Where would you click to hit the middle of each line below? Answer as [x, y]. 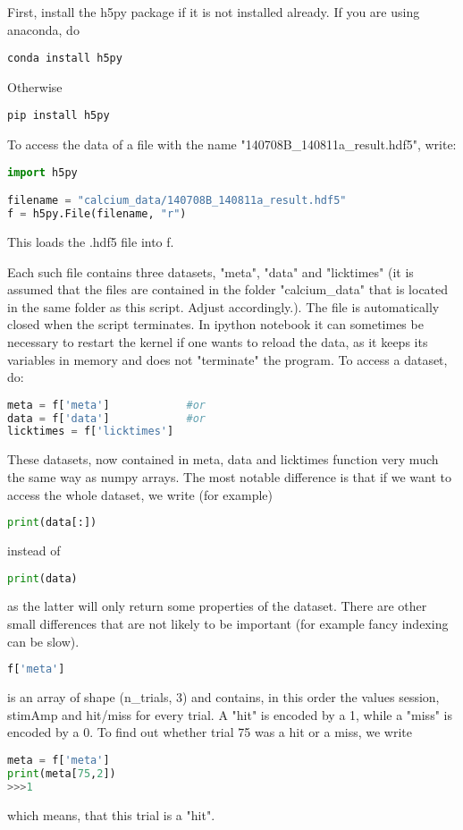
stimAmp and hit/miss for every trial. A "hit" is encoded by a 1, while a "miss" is [230, 714]
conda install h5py [65, 59]
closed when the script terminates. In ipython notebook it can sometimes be [215, 324]
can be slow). [43, 641]
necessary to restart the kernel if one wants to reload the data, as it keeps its [218, 341]
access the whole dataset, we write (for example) [140, 494]
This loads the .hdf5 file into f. [91, 241]
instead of [34, 550]
